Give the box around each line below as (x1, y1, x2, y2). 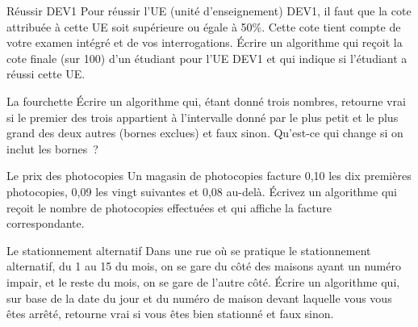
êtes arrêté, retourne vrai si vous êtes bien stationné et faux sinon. (6, 305, 334, 322)
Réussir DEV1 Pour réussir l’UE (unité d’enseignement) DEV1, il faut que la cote (6, 2, 412, 19)
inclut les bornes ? (6, 140, 98, 157)
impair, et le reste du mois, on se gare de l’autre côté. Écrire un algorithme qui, (6, 273, 400, 290)
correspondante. (6, 215, 85, 232)
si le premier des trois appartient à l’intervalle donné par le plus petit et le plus (6, 108, 399, 125)
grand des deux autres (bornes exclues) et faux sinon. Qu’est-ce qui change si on (6, 124, 403, 141)
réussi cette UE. (6, 65, 86, 82)
